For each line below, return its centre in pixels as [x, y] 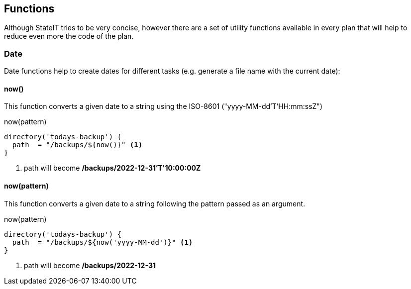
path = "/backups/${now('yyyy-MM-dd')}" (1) [103, 242]
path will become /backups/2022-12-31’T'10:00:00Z [112, 168]
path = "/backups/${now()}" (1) [77, 145]
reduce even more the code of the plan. [69, 36]
